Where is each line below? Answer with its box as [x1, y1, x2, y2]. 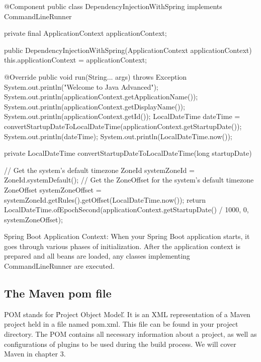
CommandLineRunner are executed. [4, 261, 115, 271]
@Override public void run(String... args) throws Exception [4, 71, 187, 82]
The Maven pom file [4, 285, 112, 301]
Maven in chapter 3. [4, 348, 66, 359]
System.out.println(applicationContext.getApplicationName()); [4, 91, 198, 102]
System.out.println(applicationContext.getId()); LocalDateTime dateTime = [4, 111, 240, 122]
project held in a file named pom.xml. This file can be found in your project [4, 319, 238, 329]
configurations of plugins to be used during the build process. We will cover [4, 338, 236, 349]
